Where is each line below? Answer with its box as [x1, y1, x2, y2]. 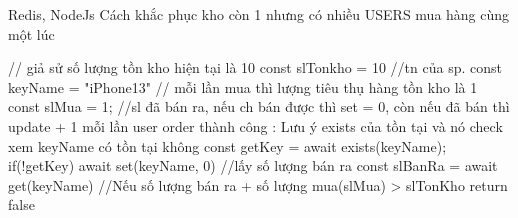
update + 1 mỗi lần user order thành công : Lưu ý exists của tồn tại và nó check [8, 115, 503, 136]
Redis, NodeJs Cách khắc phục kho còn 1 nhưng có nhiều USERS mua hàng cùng [8, 4, 510, 24]
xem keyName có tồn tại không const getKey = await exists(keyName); [8, 135, 447, 156]
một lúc [8, 23, 55, 44]
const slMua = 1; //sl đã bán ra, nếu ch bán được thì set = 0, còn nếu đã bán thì [8, 96, 510, 117]
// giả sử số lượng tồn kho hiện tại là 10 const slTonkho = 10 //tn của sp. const [8, 57, 502, 78]
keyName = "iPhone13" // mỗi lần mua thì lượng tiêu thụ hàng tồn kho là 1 [8, 76, 478, 97]
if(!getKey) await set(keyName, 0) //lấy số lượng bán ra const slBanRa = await [8, 155, 498, 176]
